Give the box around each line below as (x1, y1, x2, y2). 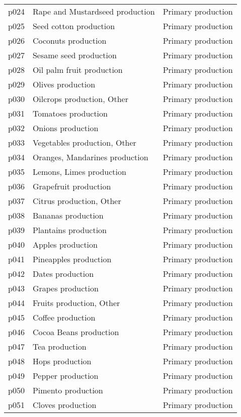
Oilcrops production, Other (32, 93, 128, 105)
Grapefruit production (32, 180, 111, 192)
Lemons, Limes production (32, 166, 126, 177)
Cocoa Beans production (32, 326, 119, 338)
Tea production (32, 341, 87, 352)
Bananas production (32, 210, 104, 221)
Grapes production (32, 282, 99, 294)
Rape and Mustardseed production (32, 6, 155, 17)
